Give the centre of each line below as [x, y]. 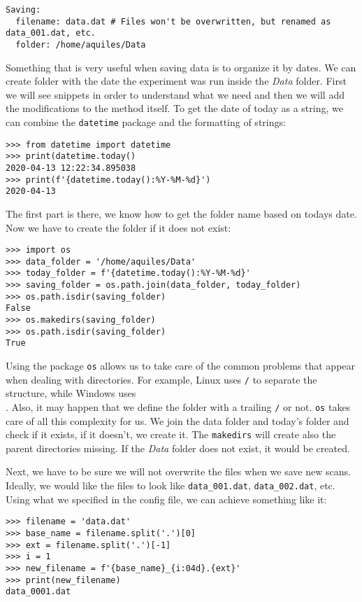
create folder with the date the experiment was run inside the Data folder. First [176, 81]
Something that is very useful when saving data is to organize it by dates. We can [181, 67]
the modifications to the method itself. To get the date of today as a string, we [174, 108]
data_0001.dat [38, 592]
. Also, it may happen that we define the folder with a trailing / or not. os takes [178, 406]
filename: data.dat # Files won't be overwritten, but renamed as [173, 21]
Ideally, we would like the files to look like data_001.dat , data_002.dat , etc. [171, 485]
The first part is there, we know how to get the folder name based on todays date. [181, 213]
